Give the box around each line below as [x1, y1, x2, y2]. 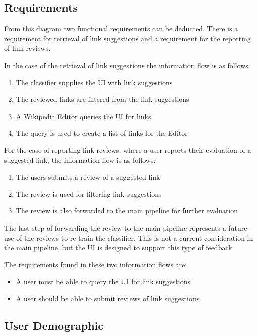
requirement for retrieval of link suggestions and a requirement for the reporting [4, 33, 251, 43]
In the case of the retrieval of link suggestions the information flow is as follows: [4, 60, 250, 70]
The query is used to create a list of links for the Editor [16, 128, 188, 138]
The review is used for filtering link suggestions [16, 188, 162, 199]
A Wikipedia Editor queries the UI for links [16, 110, 151, 121]
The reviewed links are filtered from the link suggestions [16, 94, 189, 104]
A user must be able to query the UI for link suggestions [16, 276, 191, 287]
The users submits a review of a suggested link [16, 172, 160, 182]
